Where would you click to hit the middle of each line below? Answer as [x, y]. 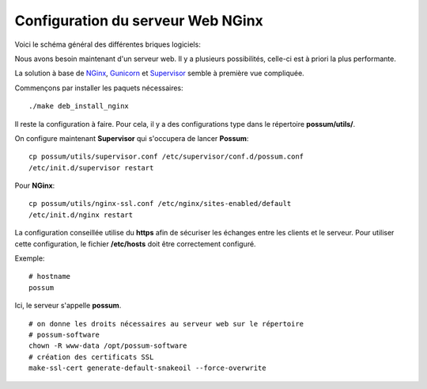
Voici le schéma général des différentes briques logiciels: [108, 44]
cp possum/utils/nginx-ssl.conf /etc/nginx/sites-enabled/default [160, 204]
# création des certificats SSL [91, 357]
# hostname [50, 276]
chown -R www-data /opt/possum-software [108, 346]
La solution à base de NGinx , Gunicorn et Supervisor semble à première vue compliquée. [159, 73]
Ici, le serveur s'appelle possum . [68, 306]
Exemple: [30, 258]
